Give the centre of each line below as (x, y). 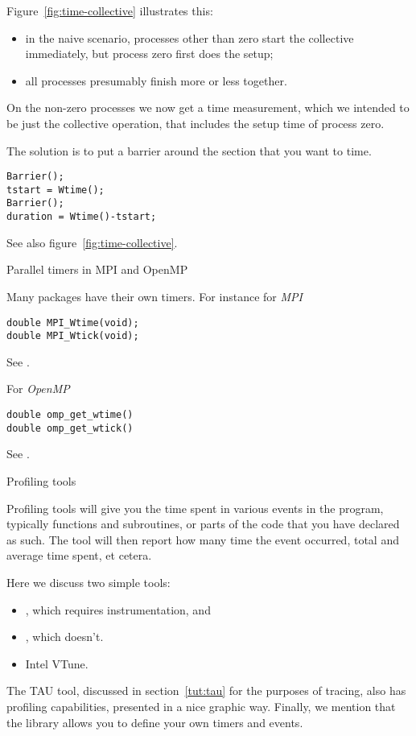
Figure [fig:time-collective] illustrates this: (110, 10)
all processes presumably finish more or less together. (156, 80)
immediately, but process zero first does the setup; (149, 54)
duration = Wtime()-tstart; (82, 217)
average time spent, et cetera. (79, 555)
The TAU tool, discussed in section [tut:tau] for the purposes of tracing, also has (206, 691)
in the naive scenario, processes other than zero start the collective (189, 37)
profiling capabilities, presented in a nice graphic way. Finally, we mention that (201, 706)
